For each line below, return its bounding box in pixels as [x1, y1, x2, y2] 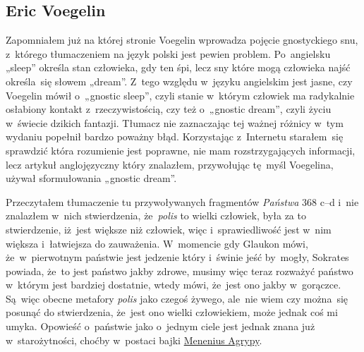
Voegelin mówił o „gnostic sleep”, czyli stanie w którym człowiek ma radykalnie [6, 87, 355, 102]
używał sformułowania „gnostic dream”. [6, 171, 177, 186]
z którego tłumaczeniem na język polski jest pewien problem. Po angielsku [6, 46, 331, 61]
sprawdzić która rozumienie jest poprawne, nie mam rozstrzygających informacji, [6, 142, 356, 157]
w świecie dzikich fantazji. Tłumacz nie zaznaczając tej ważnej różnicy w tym [6, 115, 344, 130]
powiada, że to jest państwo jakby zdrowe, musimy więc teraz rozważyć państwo [6, 263, 353, 278]
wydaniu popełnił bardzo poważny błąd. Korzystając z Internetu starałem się [6, 129, 344, 144]
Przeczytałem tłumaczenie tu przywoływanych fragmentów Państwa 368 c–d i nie [6, 194, 359, 209]
